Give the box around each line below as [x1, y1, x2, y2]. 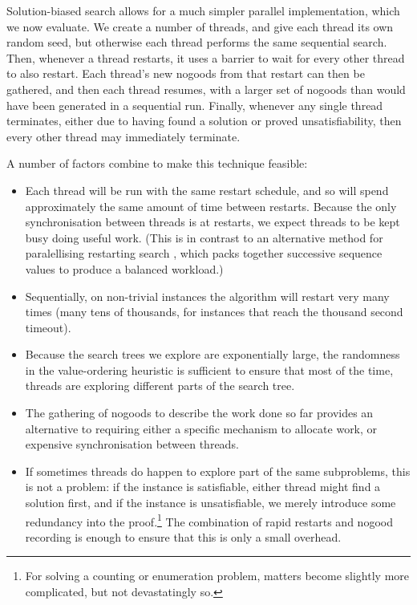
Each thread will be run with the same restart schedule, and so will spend [25, 181, 389, 198]
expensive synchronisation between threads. [25, 436, 239, 453]
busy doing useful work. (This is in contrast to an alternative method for [25, 229, 383, 246]
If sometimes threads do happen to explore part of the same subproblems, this [25, 462, 411, 479]
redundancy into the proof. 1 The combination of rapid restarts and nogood [25, 510, 393, 530]
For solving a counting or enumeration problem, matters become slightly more [25, 567, 410, 584]
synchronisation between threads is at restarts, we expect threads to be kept [25, 213, 400, 230]
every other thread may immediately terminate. [6, 128, 241, 144]
